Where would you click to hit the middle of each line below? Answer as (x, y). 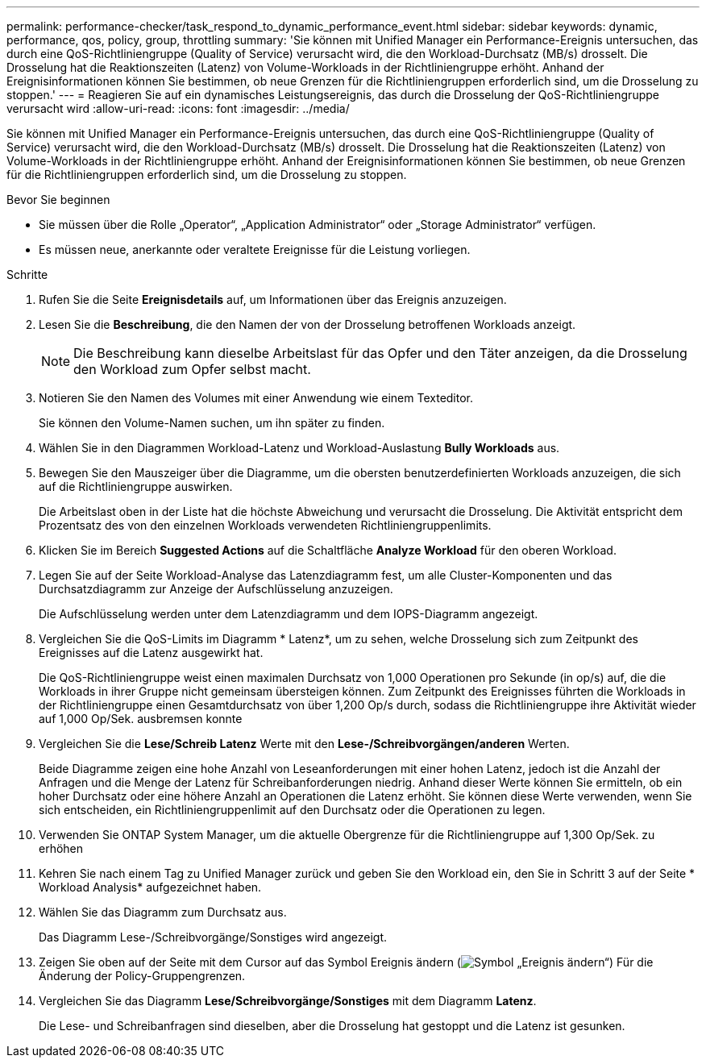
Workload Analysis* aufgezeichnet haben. (150, 887)
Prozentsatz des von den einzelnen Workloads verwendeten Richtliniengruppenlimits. (265, 525)
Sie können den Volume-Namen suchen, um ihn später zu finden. (212, 423)
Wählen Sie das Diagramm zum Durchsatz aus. (163, 912)
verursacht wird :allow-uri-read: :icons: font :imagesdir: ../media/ (178, 108)
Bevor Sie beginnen (58, 199)
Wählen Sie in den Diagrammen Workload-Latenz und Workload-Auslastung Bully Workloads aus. (299, 448)
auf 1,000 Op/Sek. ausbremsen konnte (141, 719)
